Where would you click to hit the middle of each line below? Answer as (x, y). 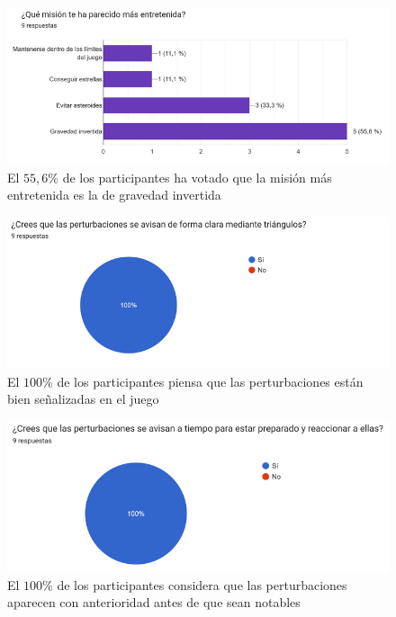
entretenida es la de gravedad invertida (114, 195)
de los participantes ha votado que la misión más (197, 177)
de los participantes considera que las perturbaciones (202, 584)
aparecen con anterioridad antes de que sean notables (154, 602)
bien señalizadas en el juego (83, 399)
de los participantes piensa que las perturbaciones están (210, 381)
